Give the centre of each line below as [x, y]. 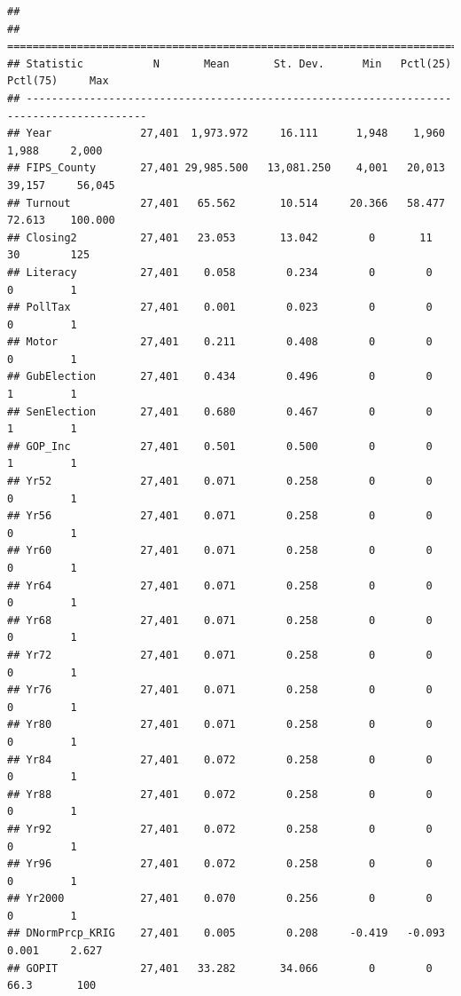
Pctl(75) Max [58, 81]
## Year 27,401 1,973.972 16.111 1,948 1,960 [226, 134]
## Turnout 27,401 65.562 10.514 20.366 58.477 [226, 203]
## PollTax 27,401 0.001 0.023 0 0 [220, 308]
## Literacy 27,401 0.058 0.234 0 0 [220, 272]
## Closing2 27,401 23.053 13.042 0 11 [220, 237]
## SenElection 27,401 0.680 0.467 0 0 [220, 411]
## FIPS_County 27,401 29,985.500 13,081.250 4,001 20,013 [226, 168]
